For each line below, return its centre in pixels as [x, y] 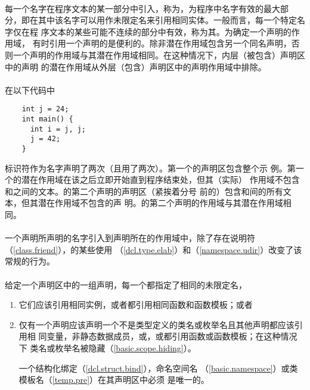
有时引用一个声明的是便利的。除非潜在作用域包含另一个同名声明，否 [166, 43]
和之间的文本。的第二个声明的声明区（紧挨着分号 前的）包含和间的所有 [144, 191]
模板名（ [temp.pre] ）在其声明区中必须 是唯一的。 [114, 380]
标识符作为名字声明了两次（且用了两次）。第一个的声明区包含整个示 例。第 [150, 168]
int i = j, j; [58, 129]
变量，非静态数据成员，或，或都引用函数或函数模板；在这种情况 [172, 336]
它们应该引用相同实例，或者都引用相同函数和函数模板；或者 [136, 305]
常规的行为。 [30, 261]
